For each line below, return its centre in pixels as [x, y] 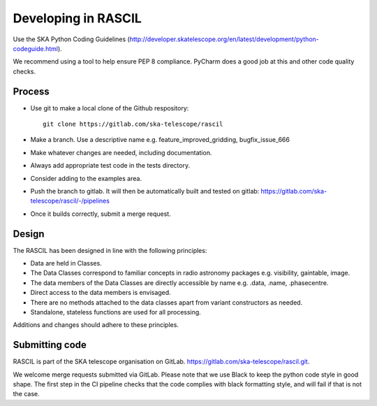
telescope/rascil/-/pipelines [70, 201]
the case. [26, 394]
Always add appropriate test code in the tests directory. [110, 166]
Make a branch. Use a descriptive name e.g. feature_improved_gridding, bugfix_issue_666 [160, 140]
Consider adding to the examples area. [86, 178]
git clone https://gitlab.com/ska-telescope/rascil [133, 124]
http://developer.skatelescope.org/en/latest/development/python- [224, 39]
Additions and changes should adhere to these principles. [96, 325]
